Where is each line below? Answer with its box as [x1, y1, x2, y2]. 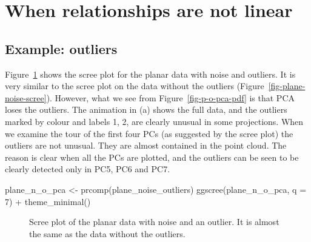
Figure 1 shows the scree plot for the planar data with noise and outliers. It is [5, 67, 296, 80]
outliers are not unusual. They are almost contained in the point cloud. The [5, 139, 287, 152]
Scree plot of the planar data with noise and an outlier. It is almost [29, 215, 279, 228]
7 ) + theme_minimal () [5, 195, 91, 207]
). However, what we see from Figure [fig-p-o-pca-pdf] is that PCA [46, 91, 295, 104]
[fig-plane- [268, 79, 306, 92]
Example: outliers [5, 39, 118, 58]
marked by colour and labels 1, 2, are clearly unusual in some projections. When [5, 115, 304, 127]
